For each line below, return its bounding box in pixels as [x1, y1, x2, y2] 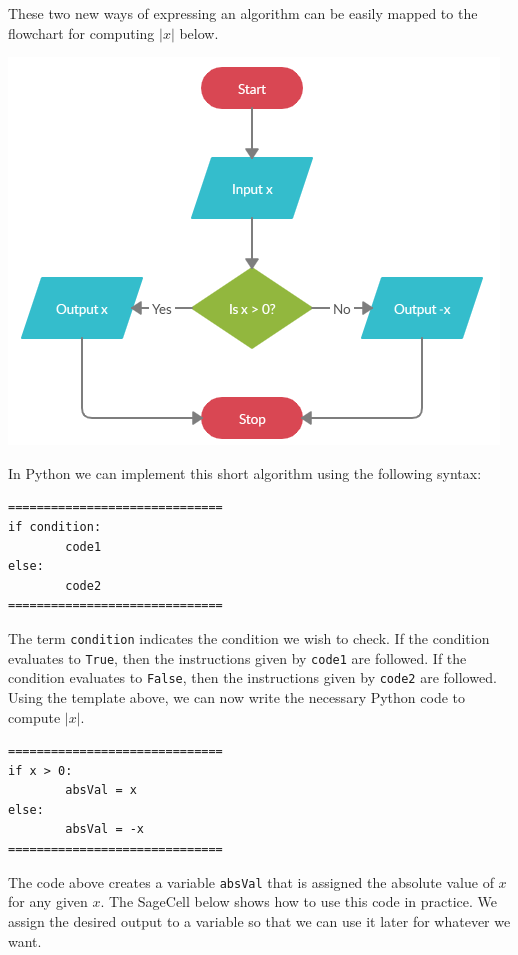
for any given [8, 891, 88, 912]
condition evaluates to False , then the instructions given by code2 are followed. [8, 667, 497, 688]
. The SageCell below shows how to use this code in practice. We [100, 891, 498, 912]
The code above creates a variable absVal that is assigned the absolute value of [8, 871, 494, 892]
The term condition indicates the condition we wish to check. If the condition [8, 627, 490, 648]
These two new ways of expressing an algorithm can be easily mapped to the [8, 3, 478, 23]
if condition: [8, 519, 102, 534]
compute [8, 706, 61, 727]
